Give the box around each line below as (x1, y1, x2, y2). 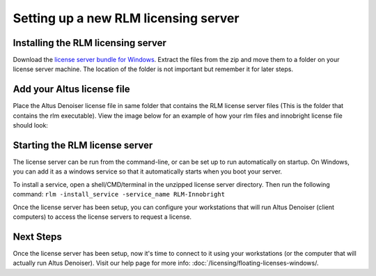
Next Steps (13, 231, 62, 243)
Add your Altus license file (13, 84, 130, 95)
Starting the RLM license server (13, 139, 153, 151)
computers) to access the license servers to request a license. (13, 213, 191, 221)
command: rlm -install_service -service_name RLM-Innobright (13, 190, 226, 199)
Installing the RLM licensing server (13, 37, 167, 49)
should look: (13, 121, 49, 130)
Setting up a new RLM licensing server (13, 10, 240, 26)
